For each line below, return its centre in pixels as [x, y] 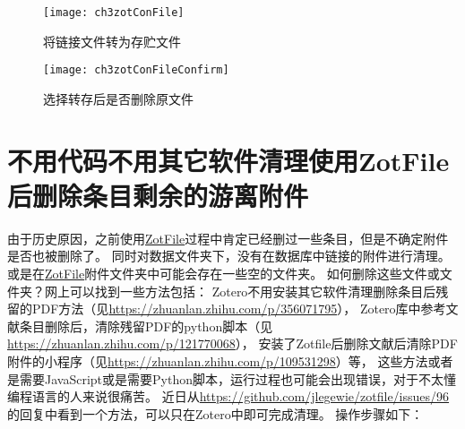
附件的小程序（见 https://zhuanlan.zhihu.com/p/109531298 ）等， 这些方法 [218, 360]
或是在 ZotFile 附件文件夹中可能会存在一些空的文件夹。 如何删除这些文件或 [224, 273]
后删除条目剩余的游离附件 [158, 195]
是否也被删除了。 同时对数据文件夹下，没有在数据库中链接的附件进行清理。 [229, 256]
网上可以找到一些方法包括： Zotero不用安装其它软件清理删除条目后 [240, 291]
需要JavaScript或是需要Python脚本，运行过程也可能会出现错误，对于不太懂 [237, 378]
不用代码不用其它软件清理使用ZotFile [228, 160]
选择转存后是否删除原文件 [118, 98]
